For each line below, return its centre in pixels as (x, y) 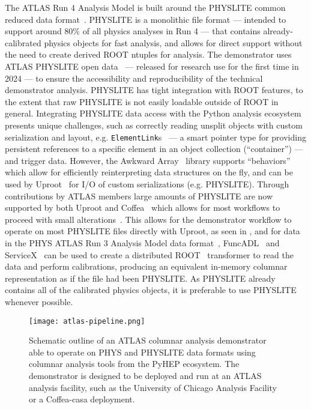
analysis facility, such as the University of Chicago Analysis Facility (153, 387)
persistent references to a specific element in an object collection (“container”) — (154, 149)
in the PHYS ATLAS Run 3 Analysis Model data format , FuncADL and (142, 242)
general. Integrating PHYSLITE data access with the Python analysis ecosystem (153, 113)
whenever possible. (39, 301)
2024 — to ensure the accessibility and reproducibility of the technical (134, 78)
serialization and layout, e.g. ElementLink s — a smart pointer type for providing (155, 137)
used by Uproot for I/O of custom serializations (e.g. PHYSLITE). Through (147, 183)
